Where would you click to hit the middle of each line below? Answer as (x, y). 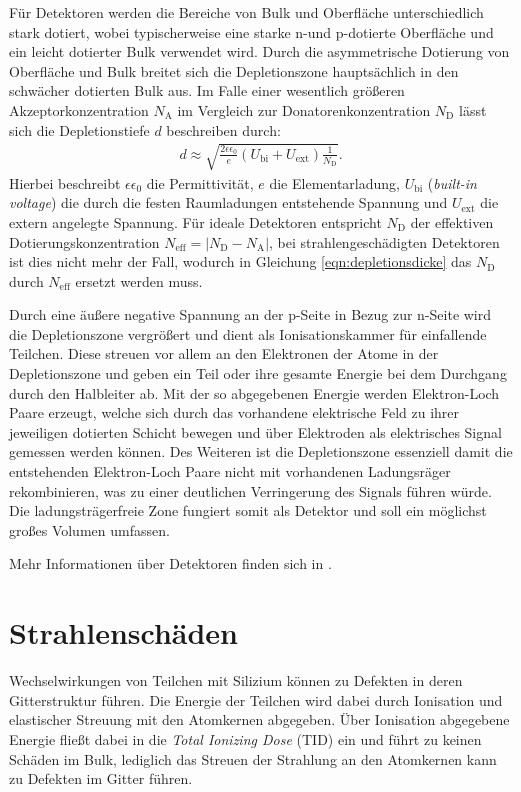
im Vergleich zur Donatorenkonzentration (304, 109)
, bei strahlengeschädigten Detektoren (384, 241)
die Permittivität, (200, 182)
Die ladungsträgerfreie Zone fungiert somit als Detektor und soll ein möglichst (248, 510)
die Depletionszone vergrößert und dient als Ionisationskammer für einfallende (248, 333)
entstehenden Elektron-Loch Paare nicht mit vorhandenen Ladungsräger (230, 471)
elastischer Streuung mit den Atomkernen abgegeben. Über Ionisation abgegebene (259, 719)
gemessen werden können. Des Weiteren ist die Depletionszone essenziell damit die (261, 451)
